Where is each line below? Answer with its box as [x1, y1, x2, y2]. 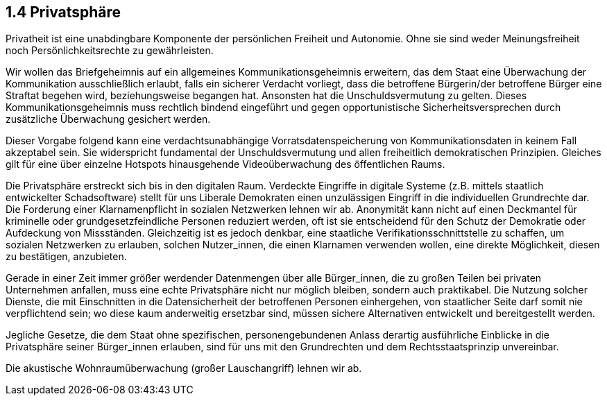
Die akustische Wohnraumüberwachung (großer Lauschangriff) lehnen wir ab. [6, 362, 362, 375]
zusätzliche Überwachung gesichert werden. [6, 113, 211, 126]
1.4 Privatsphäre [6, 3, 121, 21]
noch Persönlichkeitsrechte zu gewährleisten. [6, 44, 214, 57]
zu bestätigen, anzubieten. [6, 250, 127, 263]
